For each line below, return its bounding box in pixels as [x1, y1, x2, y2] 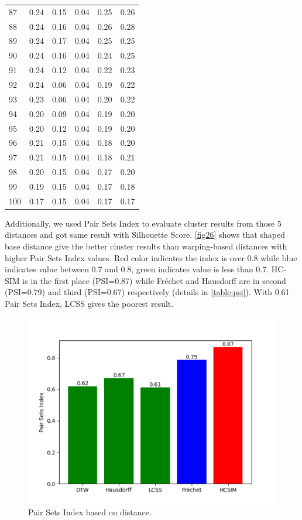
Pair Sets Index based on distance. [28, 506, 152, 518]
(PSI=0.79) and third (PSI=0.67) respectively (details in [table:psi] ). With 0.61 [5, 286, 290, 298]
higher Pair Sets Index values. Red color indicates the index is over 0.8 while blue [5, 251, 297, 264]
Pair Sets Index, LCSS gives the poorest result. [5, 297, 174, 309]
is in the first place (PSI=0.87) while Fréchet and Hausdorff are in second [22, 274, 286, 286]
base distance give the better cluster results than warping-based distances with [5, 240, 287, 252]
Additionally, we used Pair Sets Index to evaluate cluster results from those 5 [5, 217, 282, 229]
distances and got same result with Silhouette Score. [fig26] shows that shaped [5, 228, 285, 241]
